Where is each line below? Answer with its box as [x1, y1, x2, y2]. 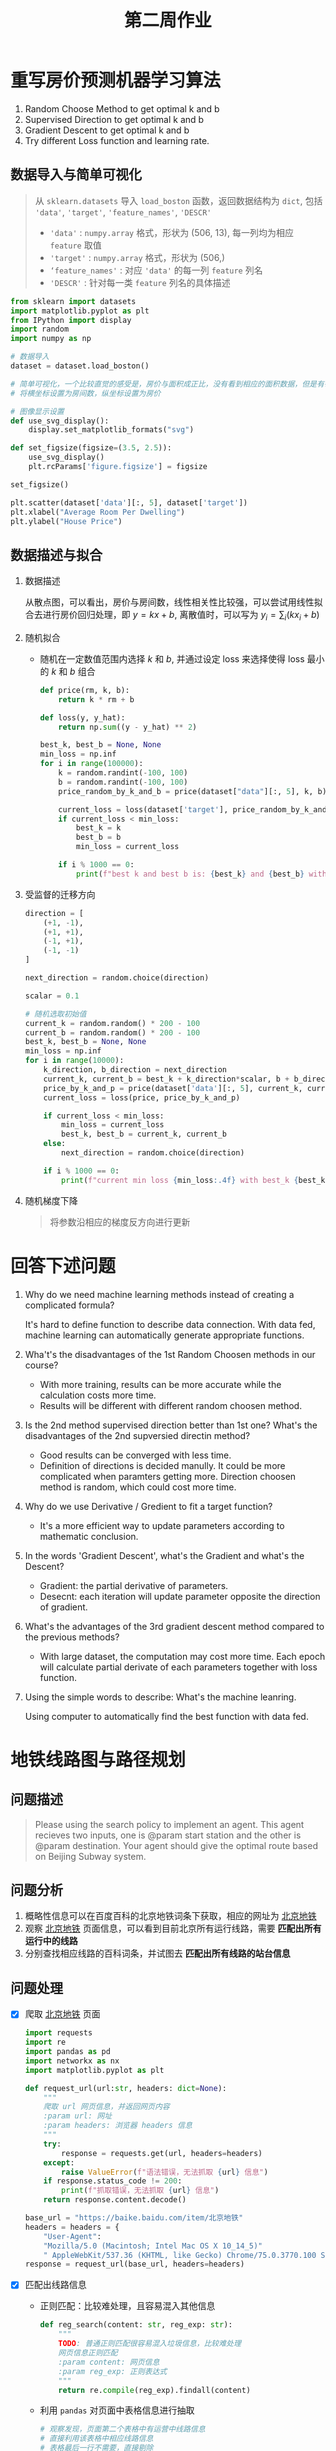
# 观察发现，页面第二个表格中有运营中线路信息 [39, 2424, 206, 2435]
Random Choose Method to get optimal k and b [24, 102, 220, 115]
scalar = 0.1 [24, 991, 80, 1001]
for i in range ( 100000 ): [39, 759, 144, 769]
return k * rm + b [58, 694, 135, 705]
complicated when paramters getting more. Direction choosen [39, 1470, 297, 1482]
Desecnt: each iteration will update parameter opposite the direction [39, 1590, 321, 1602]
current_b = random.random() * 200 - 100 [24, 1027, 201, 1038]
